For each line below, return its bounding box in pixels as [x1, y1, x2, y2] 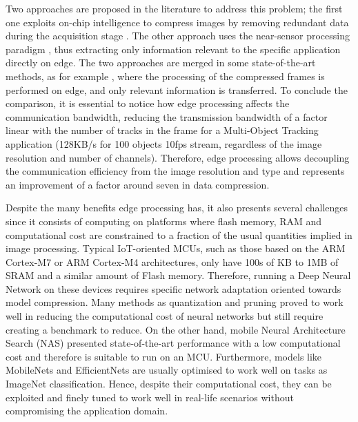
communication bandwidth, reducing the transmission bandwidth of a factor [6, 109, 328, 124]
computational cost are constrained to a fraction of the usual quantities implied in [6, 227, 352, 242]
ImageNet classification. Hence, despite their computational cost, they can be [6, 376, 332, 391]
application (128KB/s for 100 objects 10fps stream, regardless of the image [6, 136, 322, 151]
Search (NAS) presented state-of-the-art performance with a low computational [6, 336, 341, 350]
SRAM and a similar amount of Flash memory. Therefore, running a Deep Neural [6, 268, 351, 282]
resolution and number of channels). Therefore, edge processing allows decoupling [6, 150, 350, 164]
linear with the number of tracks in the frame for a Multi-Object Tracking [6, 123, 319, 137]
